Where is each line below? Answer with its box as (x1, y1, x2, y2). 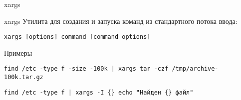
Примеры (4, 47, 32, 58)
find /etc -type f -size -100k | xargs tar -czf (4, 65, 169, 73)
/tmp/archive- (172, 65, 219, 73)
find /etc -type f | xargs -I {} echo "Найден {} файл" (4, 89, 194, 96)
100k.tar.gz (4, 74, 43, 81)
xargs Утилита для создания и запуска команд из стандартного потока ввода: (4, 15, 238, 26)
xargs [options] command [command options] (4, 33, 151, 41)
